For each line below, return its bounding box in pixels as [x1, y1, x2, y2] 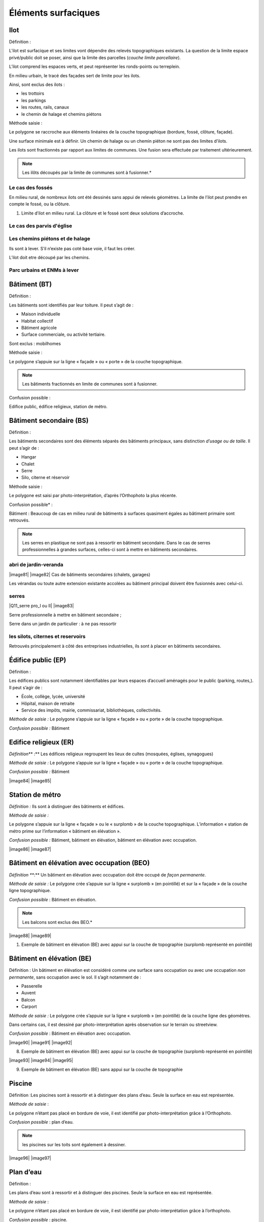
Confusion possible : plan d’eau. [9, 1119, 74, 1125]
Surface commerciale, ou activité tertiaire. [21, 331, 106, 337]
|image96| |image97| [9, 1155, 51, 1161]
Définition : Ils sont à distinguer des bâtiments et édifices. [9, 803, 125, 809]
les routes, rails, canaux [21, 104, 69, 110]
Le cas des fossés [9, 184, 53, 191]
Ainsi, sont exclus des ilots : [9, 82, 65, 87]
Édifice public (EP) [9, 655, 66, 664]
